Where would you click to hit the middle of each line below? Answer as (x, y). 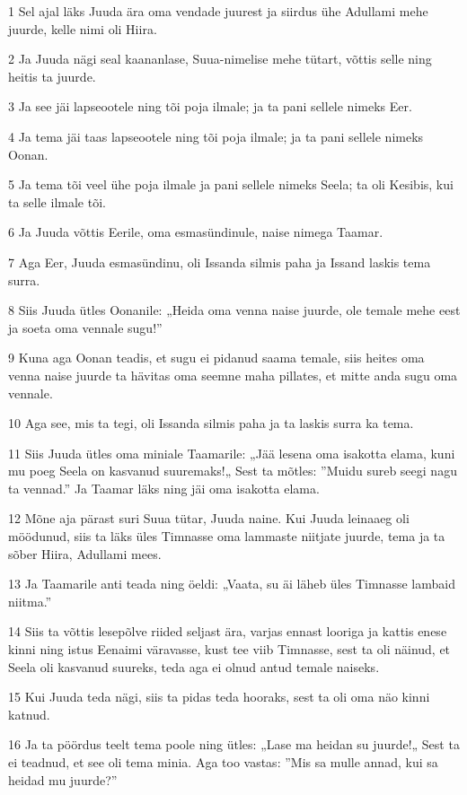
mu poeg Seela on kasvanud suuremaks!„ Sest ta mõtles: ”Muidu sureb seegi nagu (233, 471)
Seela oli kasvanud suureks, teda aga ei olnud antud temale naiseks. (194, 666)
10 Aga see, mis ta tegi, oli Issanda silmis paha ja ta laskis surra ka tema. (211, 423)
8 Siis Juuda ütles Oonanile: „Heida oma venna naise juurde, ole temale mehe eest (234, 310)
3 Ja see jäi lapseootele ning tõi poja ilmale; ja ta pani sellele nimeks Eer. (210, 106)
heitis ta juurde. (52, 76)
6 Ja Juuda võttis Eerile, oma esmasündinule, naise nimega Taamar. (196, 232)
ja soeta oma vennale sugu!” (85, 327)
